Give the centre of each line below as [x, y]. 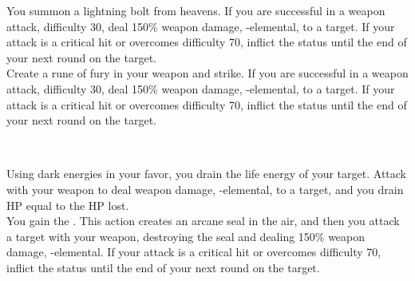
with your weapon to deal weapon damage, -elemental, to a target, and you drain [205, 189]
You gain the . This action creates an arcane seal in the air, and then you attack [203, 221]
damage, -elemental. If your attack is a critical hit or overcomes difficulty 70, [194, 252]
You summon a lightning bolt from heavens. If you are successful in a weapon [196, 10]
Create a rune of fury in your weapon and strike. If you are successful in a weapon [207, 73]
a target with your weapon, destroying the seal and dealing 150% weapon [186, 236]
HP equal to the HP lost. [68, 205]
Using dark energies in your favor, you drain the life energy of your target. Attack [206, 174]
